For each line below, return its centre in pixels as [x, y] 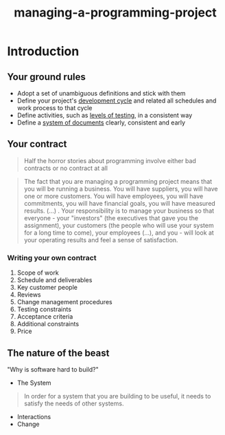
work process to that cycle [55, 108]
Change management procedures [64, 302]
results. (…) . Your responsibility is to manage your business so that [119, 211]
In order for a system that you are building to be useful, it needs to [117, 396]
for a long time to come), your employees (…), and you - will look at [119, 233]
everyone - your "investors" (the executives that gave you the [111, 217]
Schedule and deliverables [55, 280]
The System [34, 383]
